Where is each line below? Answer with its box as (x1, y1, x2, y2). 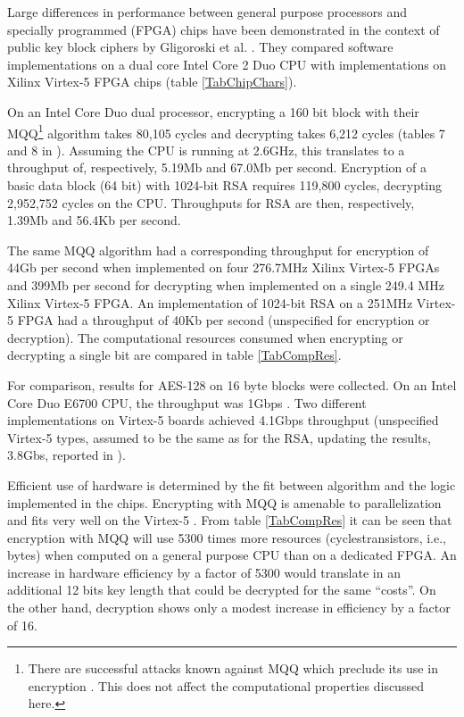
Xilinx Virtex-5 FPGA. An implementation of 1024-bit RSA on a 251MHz (7, 293, 413, 312)
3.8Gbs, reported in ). (7, 446, 126, 464)
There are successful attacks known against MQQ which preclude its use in (28, 659, 438, 678)
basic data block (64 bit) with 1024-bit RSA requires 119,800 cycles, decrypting (7, 176, 443, 194)
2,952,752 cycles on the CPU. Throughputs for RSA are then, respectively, (7, 193, 415, 212)
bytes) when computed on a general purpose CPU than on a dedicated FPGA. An (7, 546, 457, 564)
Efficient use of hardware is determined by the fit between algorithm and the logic (7, 475, 456, 494)
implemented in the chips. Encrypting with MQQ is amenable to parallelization (7, 493, 442, 512)
